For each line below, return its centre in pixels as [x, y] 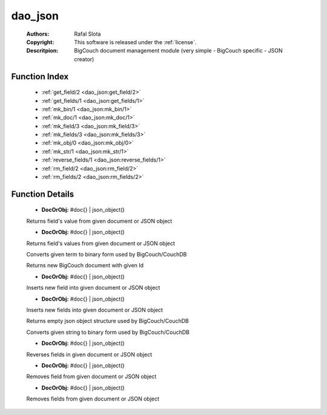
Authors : [38, 34]
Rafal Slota [88, 34]
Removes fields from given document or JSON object [93, 399]
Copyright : [40, 42]
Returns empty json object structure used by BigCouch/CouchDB [107, 321]
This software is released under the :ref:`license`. [135, 42]
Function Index [40, 77]
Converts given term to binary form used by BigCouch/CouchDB [107, 254]
